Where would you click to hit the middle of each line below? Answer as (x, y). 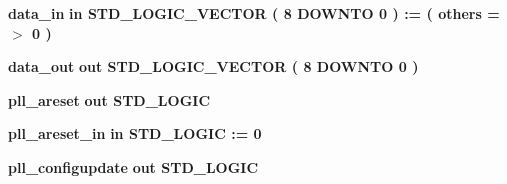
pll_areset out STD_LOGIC (109, 99)
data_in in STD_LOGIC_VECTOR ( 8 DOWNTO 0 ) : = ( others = (254, 13)
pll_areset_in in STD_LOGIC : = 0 (135, 133)
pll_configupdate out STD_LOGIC (133, 166)
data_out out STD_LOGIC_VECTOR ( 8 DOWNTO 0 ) (213, 66)
